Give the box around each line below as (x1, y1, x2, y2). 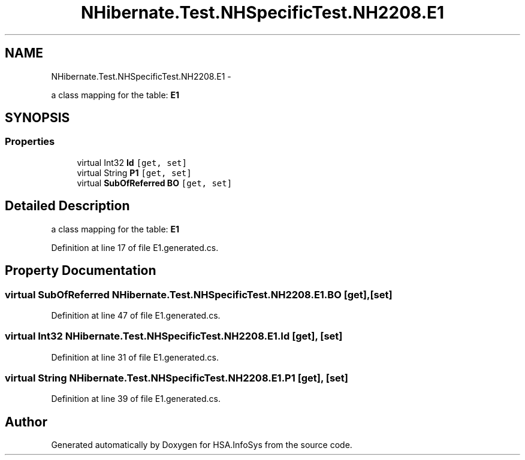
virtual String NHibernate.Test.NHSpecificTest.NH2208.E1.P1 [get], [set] (5, 372, 349, 384)
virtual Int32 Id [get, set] (77, 157, 187, 168)
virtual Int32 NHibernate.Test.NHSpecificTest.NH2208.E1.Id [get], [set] (5, 330, 343, 343)
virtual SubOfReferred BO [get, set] (77, 177, 233, 188)
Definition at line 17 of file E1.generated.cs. (51, 242, 219, 253)
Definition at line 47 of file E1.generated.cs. (51, 310, 221, 320)
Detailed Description (5, 198, 130, 214)
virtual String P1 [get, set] (77, 167, 192, 178)
